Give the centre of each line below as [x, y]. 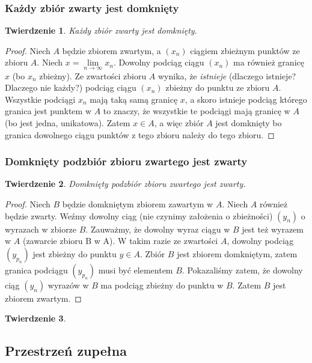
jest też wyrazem [273, 229]
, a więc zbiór [179, 123]
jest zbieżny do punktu [75, 253]
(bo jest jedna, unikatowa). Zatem [68, 123]
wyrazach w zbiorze [41, 229]
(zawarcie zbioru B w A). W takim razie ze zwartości [120, 241]
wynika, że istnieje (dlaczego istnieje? [227, 75]
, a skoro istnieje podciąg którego [246, 99]
